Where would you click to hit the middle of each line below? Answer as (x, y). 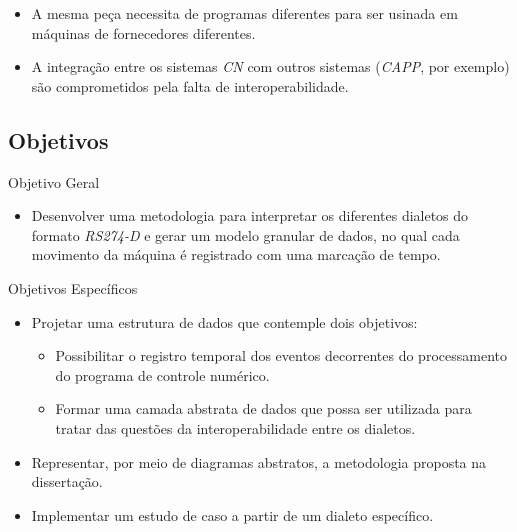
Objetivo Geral (54, 181)
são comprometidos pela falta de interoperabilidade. (190, 85)
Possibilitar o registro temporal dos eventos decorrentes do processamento (281, 355)
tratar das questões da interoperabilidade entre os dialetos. (235, 427)
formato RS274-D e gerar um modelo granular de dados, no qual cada (245, 234)
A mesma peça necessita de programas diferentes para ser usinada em (244, 13)
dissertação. (67, 481)
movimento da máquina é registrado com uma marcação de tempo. (236, 254)
